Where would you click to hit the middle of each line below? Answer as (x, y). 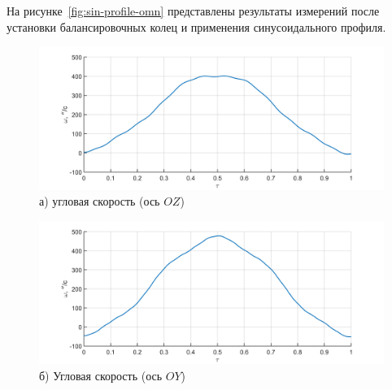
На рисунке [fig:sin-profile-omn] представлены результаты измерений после (193, 11)
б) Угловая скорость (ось (101, 375)
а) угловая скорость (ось (100, 201)
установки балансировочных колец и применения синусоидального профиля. (196, 26)
